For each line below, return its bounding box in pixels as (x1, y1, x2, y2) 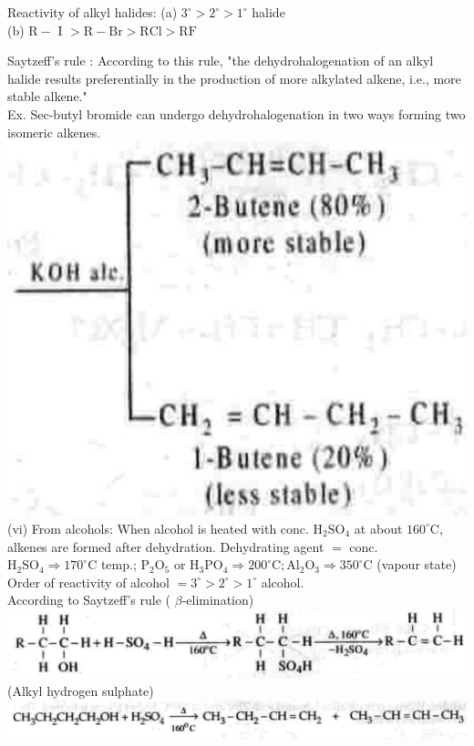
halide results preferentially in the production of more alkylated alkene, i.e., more (7, 68, 461, 87)
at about (354, 518, 403, 537)
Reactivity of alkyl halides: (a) (7, 3, 178, 21)
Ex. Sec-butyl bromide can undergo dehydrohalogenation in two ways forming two (7, 104, 466, 123)
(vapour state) (376, 555, 457, 574)
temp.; (100, 555, 137, 574)
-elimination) (181, 590, 254, 609)
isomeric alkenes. (7, 122, 101, 141)
